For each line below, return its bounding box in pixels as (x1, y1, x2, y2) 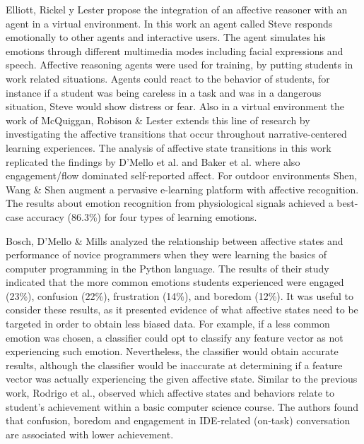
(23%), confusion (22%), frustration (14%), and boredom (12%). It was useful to (6, 288, 354, 303)
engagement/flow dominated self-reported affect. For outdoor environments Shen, (6, 168, 358, 183)
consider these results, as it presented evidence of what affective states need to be (6, 302, 358, 317)
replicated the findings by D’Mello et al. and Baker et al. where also (6, 154, 300, 169)
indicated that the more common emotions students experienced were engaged (6, 275, 344, 289)
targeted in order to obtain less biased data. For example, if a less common (6, 316, 330, 331)
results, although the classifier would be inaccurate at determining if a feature (6, 357, 343, 372)
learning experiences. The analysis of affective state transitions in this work (6, 140, 331, 155)
